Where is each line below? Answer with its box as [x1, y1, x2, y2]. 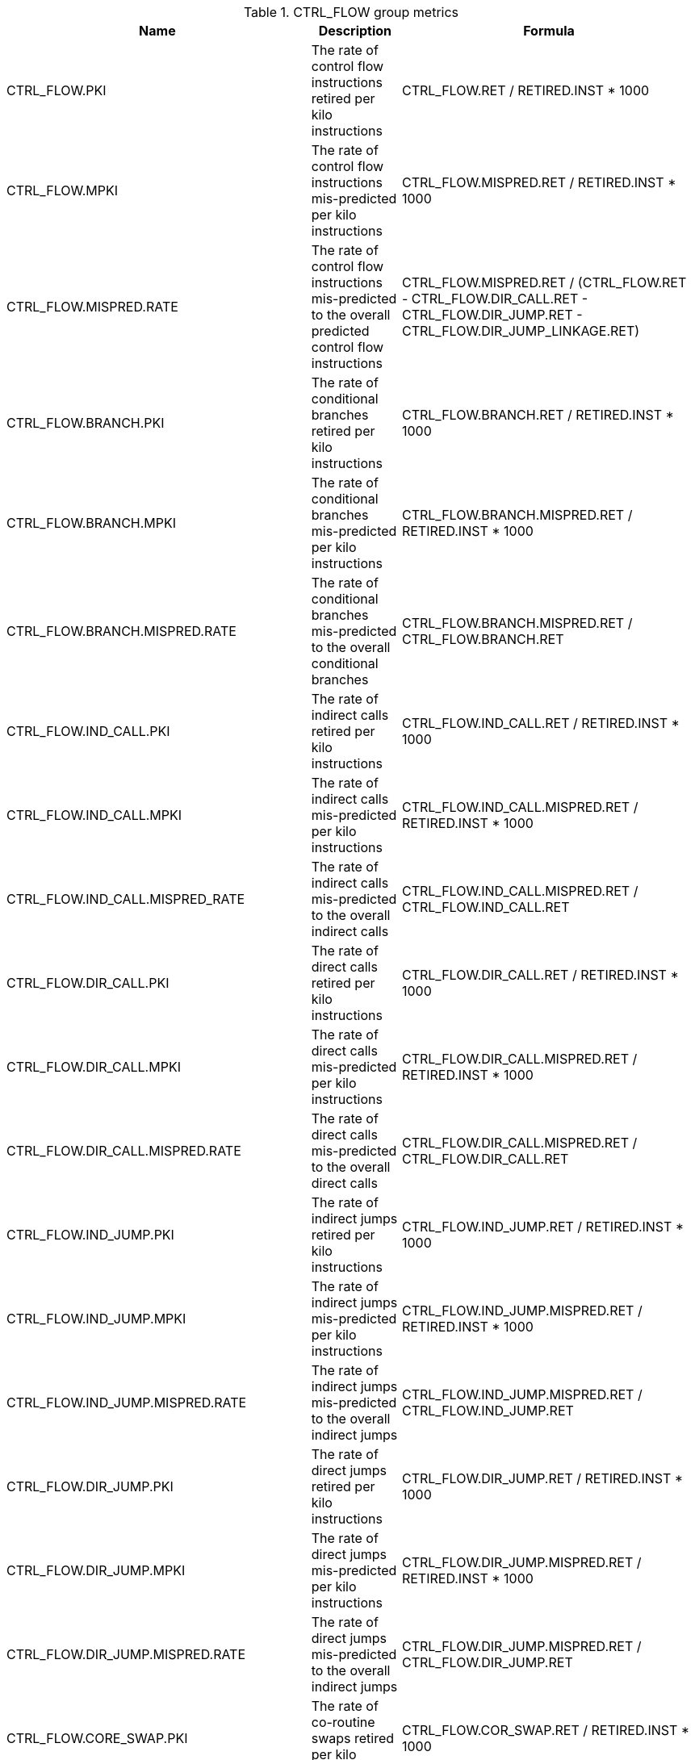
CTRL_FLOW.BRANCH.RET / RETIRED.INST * [401, 407, 674, 423]
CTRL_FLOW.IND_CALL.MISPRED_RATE [6, 891, 245, 907]
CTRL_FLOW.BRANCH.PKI [6, 415, 165, 431]
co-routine [311, 1714, 375, 1730]
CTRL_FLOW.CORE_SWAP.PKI [6, 1730, 188, 1746]
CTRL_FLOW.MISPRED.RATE [6, 299, 178, 315]
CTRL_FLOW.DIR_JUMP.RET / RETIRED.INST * [401, 1470, 684, 1486]
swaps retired [311, 1730, 395, 1746]
